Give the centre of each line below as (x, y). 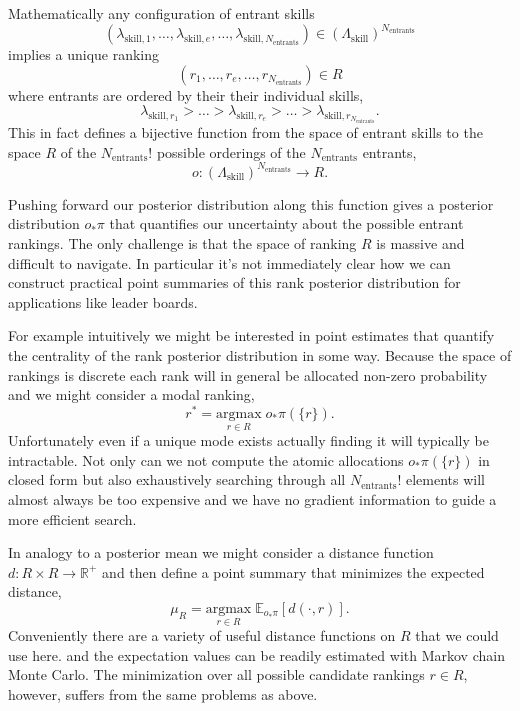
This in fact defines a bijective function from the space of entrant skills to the (245, 132)
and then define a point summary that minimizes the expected (293, 571)
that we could (457, 635)
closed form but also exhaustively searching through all (177, 479)
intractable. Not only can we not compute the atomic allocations (206, 459)
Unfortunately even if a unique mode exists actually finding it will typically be (248, 440)
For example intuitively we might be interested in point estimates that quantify (251, 335)
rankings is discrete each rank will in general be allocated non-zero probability (248, 374)
